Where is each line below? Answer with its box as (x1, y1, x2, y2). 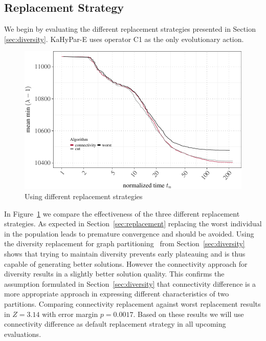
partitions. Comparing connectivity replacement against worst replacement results (4, 298, 261, 309)
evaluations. (4, 328, 41, 339)
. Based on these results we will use (133, 308, 244, 319)
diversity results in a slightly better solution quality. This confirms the (4, 268, 225, 279)
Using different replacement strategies (25, 190, 143, 201)
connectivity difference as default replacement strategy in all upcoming (4, 318, 226, 329)
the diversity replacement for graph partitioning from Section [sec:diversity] (4, 238, 245, 249)
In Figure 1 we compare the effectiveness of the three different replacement (4, 208, 240, 219)
